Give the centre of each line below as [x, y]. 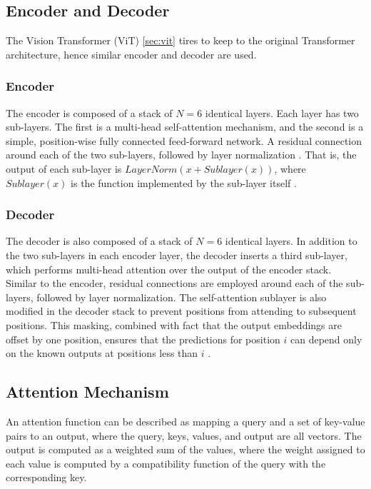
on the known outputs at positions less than [102, 353]
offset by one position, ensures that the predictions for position [143, 339]
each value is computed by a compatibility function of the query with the [166, 463]
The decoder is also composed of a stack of [99, 241]
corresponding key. [46, 477]
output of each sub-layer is [64, 168]
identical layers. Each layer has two [282, 112]
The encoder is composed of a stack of [89, 112]
